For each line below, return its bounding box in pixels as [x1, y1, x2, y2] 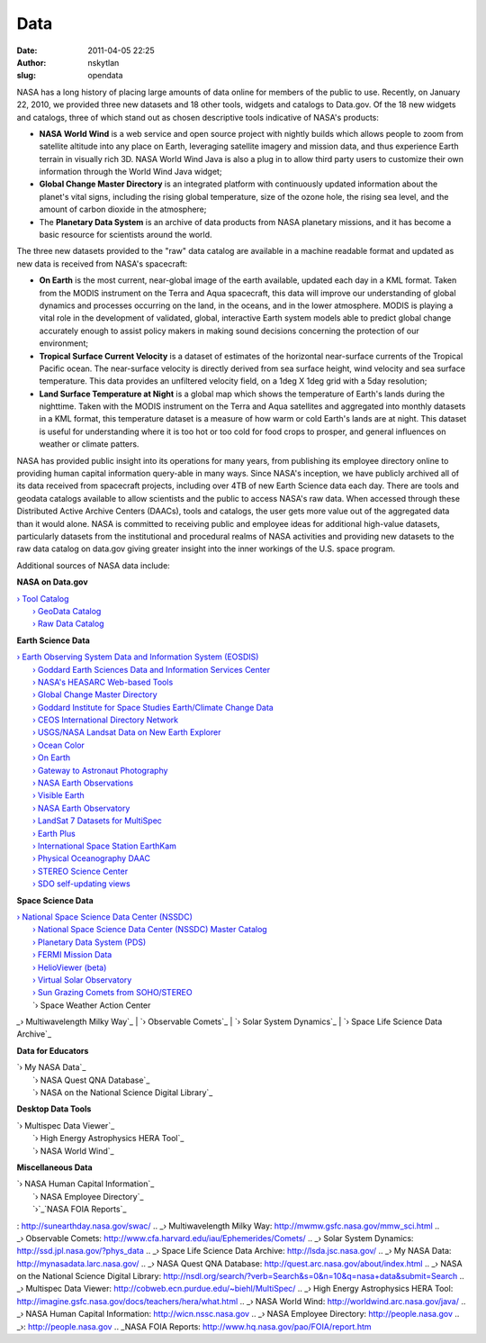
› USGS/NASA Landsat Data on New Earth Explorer [32, 727, 221, 738]
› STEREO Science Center [32, 866, 129, 876]
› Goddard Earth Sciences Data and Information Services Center [32, 664, 270, 675]
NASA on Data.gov [16, 576, 89, 587]
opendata [87, 70, 123, 81]
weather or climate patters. [39, 439, 139, 449]
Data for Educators [16, 1045, 89, 1056]
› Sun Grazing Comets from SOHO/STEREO [32, 987, 193, 998]
